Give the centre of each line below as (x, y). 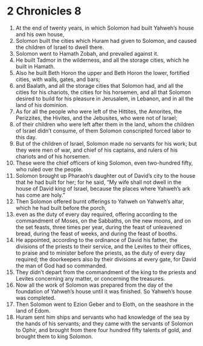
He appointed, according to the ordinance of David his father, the (96, 240)
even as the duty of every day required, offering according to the (96, 214)
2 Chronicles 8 (44, 11)
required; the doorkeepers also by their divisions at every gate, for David (106, 259)
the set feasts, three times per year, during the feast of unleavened (99, 227)
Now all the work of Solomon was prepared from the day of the (94, 285)
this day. (26, 137)
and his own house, (40, 34)
